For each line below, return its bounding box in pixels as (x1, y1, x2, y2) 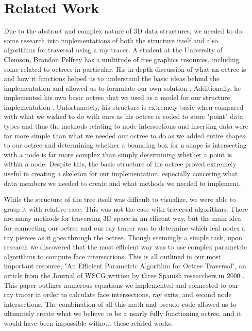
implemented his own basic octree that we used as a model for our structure (4, 92, 230, 102)
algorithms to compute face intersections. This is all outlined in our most (4, 251, 221, 261)
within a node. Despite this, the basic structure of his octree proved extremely (4, 159, 236, 169)
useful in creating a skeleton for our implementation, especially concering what (4, 168, 238, 179)
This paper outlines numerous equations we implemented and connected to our (4, 280, 239, 290)
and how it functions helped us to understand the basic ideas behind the (4, 73, 219, 83)
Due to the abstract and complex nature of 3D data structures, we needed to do (4, 26, 242, 36)
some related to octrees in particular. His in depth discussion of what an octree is (4, 64, 246, 74)
